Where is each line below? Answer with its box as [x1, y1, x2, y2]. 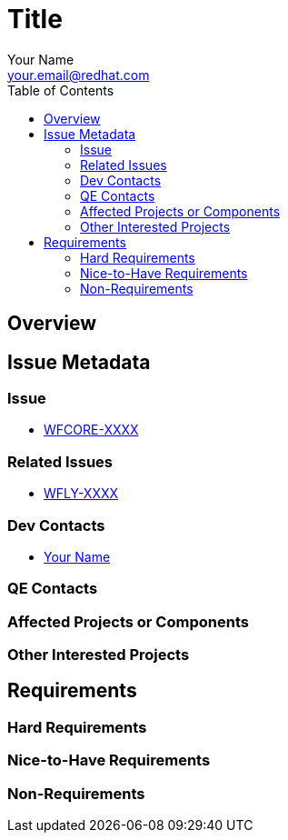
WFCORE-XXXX [44, 422, 139, 438]
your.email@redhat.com [7, 66, 150, 83]
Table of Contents [7, 82, 114, 98]
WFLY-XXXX [44, 485, 119, 502]
